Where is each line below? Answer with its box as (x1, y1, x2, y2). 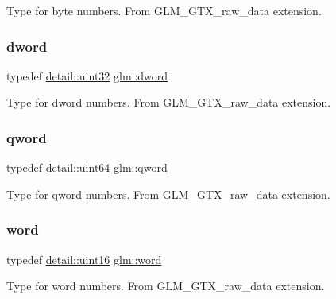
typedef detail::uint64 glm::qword (6, 159, 168, 176)
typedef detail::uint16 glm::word (6, 250, 162, 267)
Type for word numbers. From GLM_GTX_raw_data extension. (6, 278, 325, 294)
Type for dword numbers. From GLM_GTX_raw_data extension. (6, 94, 331, 111)
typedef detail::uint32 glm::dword (6, 67, 168, 83)
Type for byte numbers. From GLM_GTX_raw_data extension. (6, 2, 322, 18)
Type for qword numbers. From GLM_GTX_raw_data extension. (6, 185, 330, 202)
